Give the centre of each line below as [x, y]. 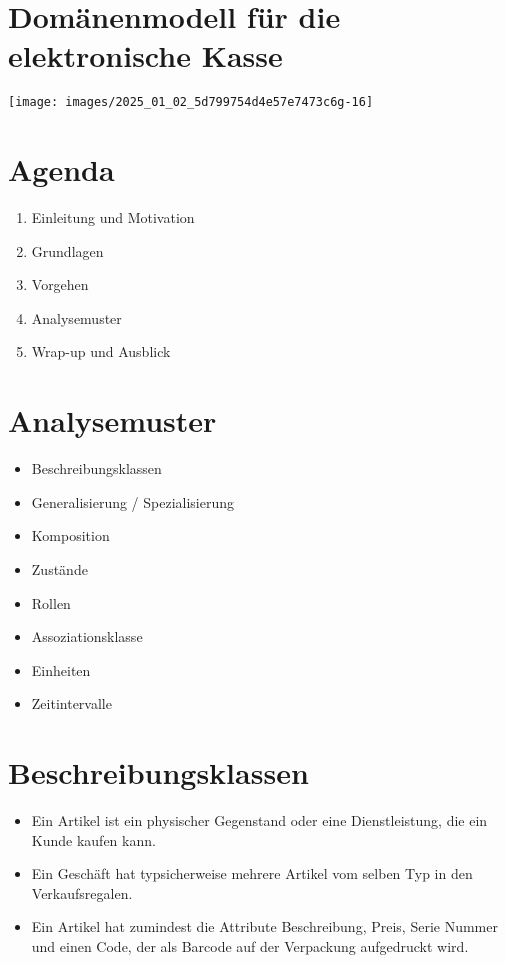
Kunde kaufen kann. [93, 839]
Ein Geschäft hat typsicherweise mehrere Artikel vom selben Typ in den [252, 873]
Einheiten [61, 669]
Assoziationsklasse [87, 636]
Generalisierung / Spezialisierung [133, 501]
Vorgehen [60, 284]
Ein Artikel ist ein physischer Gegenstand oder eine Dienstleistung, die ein [259, 820]
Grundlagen [67, 250]
